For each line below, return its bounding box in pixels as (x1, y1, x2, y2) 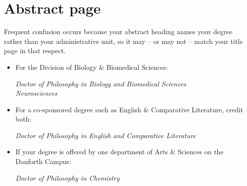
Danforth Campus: (15, 156, 71, 166)
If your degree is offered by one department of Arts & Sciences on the (15, 146, 224, 157)
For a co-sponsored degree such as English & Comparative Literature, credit (15, 104, 244, 114)
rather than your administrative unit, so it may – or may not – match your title (4, 36, 243, 46)
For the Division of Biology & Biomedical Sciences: (15, 62, 168, 72)
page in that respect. (4, 45, 66, 56)
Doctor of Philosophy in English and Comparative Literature (15, 130, 196, 140)
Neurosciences (15, 88, 58, 98)
